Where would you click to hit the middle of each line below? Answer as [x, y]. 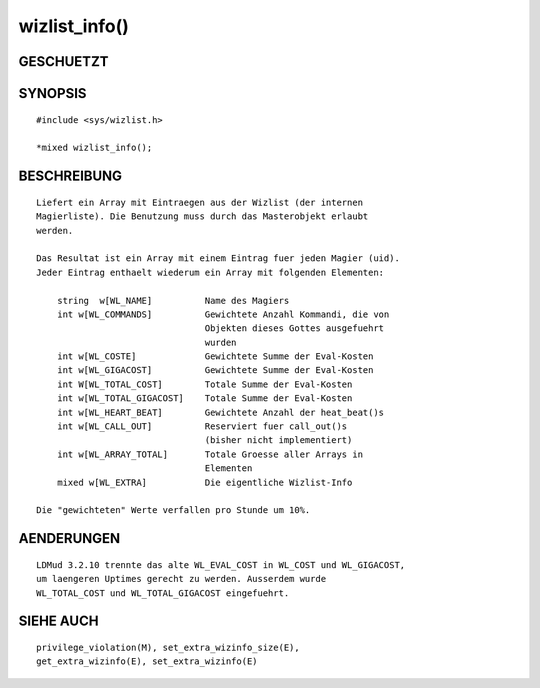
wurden [220, 342]
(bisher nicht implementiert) [278, 440]
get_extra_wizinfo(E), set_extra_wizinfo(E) [147, 661]
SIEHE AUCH [58, 621]
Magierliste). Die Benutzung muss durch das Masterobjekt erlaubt [202, 216]
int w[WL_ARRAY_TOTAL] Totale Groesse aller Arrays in [210, 454]
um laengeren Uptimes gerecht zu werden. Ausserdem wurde [181, 579]
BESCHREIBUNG [70, 176]
